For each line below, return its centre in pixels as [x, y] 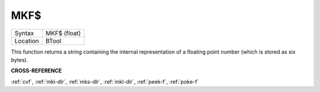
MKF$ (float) [63, 33]
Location [27, 41]
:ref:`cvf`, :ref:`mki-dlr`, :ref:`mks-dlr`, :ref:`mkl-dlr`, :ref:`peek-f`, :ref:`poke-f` [105, 81]
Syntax [24, 33]
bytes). [20, 60]
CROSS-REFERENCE [36, 71]
